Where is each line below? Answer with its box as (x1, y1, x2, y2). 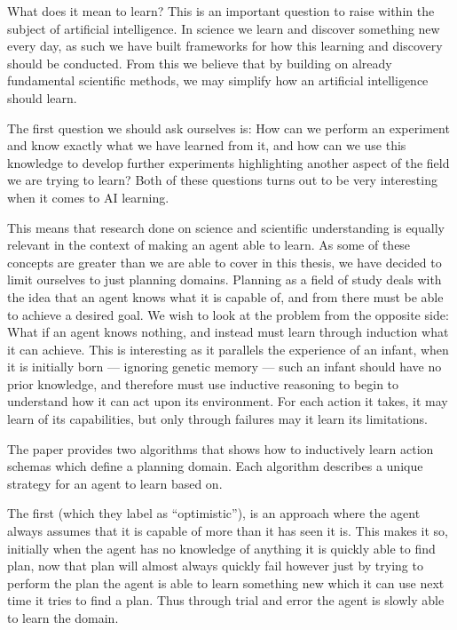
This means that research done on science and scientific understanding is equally (7, 218, 445, 236)
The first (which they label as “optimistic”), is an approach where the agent (7, 504, 421, 522)
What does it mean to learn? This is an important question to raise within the (7, 2, 435, 20)
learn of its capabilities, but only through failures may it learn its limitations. (7, 410, 428, 428)
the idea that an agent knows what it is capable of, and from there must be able (7, 287, 444, 306)
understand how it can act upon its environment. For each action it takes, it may (7, 392, 448, 411)
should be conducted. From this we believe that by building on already (7, 53, 392, 72)
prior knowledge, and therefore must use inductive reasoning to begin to (7, 374, 399, 393)
